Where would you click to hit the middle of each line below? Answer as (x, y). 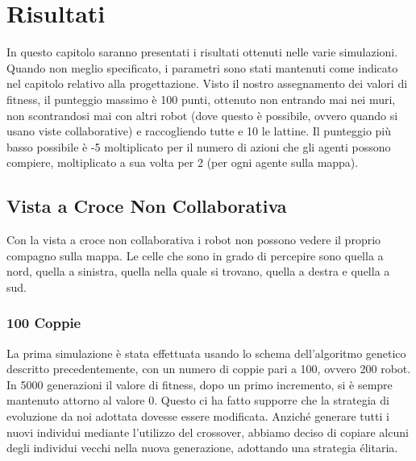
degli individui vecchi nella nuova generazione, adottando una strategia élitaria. (202, 448)
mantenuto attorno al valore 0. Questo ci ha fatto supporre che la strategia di (198, 400)
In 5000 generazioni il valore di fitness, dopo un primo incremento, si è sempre (200, 384)
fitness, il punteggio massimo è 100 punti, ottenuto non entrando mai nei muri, (201, 99)
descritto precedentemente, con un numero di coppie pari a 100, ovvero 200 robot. (209, 369)
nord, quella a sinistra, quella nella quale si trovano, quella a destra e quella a (198, 271)
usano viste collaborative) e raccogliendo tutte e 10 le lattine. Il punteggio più (199, 131)
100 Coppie (44, 323)
